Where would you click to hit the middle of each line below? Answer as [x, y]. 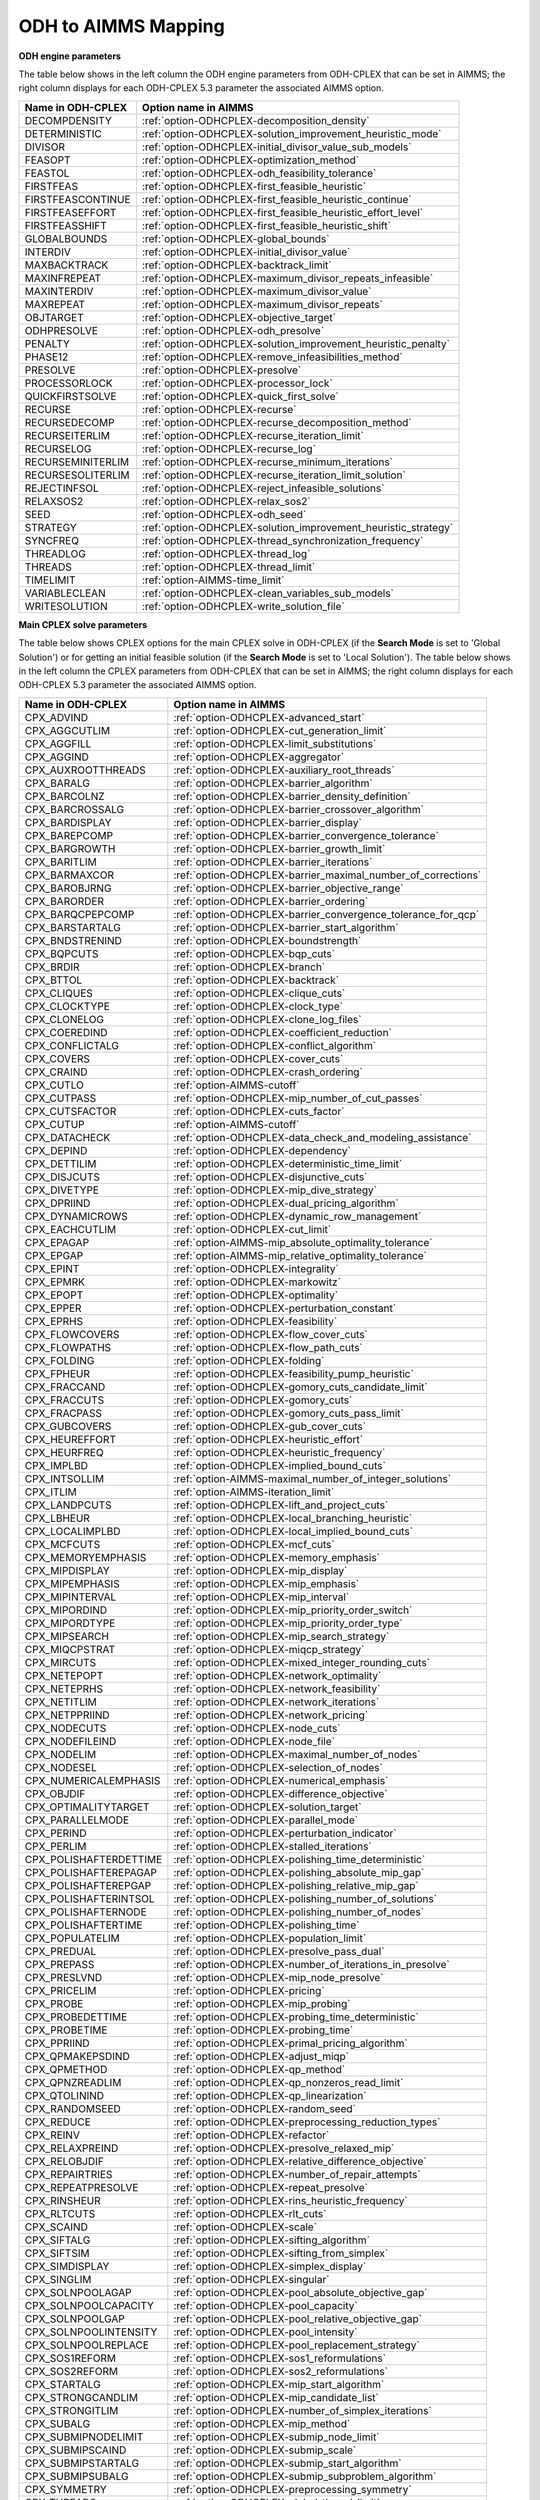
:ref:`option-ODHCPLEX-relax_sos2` [226, 501]
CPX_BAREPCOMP [69, 835]
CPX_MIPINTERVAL [70, 1597]
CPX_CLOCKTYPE [67, 1006]
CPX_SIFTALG [57, 2240]
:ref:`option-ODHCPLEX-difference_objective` [281, 1793]
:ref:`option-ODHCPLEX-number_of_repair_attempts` [297, 2174]
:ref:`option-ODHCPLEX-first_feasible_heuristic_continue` [276, 199]
